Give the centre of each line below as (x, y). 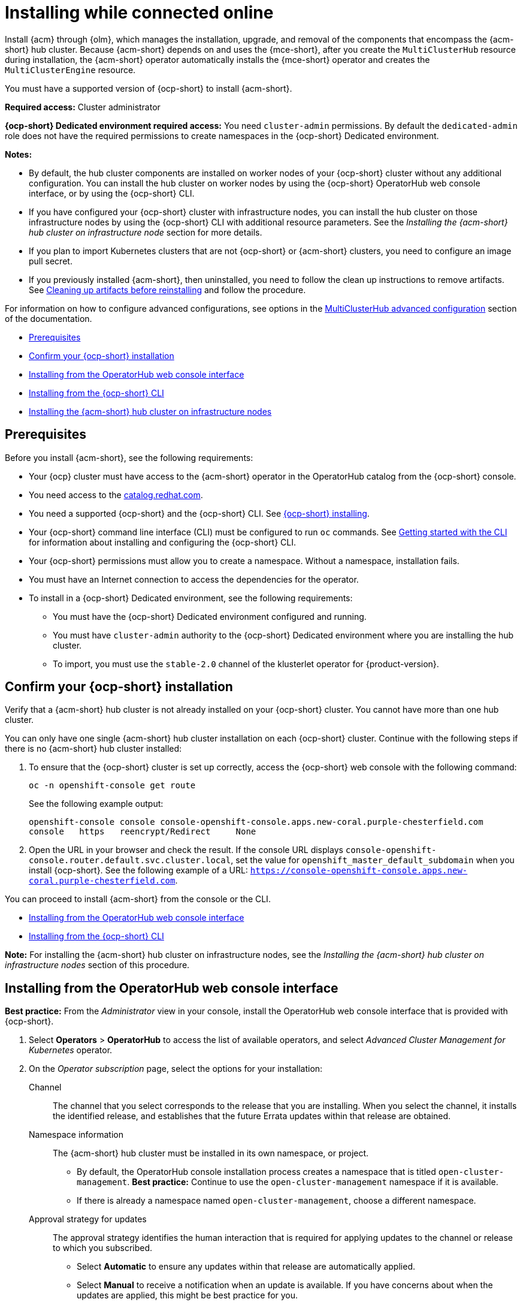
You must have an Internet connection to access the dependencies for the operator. (194, 579)
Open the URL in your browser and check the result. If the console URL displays (186, 850)
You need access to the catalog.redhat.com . (116, 495)
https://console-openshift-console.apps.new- (359, 871)
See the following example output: (96, 804)
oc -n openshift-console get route (112, 786)
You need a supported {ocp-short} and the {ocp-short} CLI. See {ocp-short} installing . (199, 513)
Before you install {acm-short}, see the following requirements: (129, 457)
